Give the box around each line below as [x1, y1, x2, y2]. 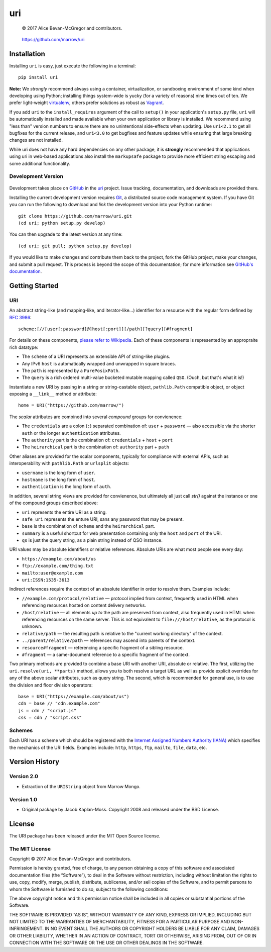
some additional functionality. [9, 160, 70, 166]
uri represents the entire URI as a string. [22, 509, 107, 515]
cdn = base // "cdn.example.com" [18, 701, 100, 706]
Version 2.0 [9, 773, 39, 780]
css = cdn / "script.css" [18, 715, 82, 721]
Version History [9, 757, 60, 766]
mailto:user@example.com [22, 570, 83, 576]
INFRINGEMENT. [9, 925, 44, 932]
